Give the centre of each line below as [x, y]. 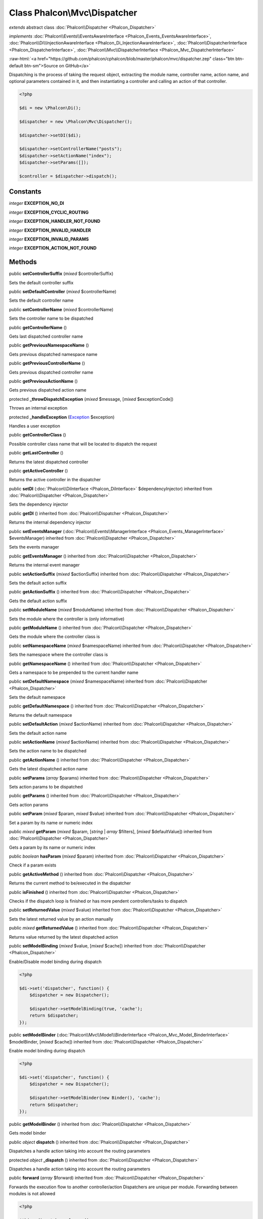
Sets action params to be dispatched [46, 786]
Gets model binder [28, 1133]
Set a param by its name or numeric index [51, 823]
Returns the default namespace [41, 715]
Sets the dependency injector [38, 504]
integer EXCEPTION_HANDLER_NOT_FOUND [55, 221]
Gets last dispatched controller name [46, 336]
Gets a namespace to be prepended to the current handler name [74, 672]
